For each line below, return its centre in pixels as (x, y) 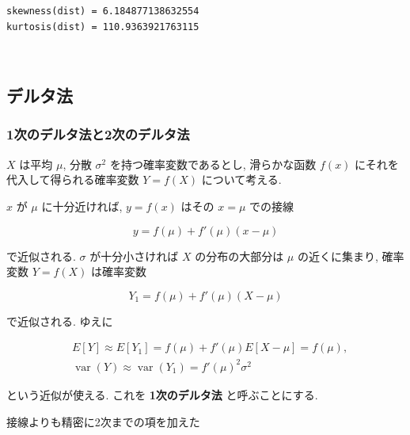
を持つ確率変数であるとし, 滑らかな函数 (213, 164)
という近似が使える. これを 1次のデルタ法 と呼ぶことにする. (162, 394)
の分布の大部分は (239, 256)
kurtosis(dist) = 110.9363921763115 (103, 27)
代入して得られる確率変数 (73, 179)
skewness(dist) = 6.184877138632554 (103, 11)
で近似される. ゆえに (60, 321)
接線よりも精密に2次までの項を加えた (103, 421)
